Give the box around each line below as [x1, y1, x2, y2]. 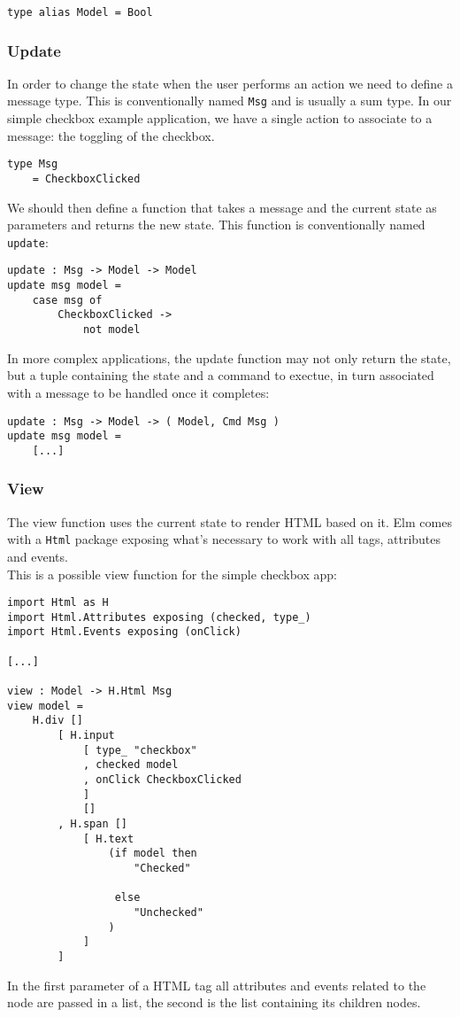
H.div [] [32, 714, 83, 727]
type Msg [7, 158, 58, 171]
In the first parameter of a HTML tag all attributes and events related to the [7, 975, 426, 994]
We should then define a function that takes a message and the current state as [7, 198, 437, 216]
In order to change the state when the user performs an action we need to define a [7, 74, 453, 92]
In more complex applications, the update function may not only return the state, [7, 348, 451, 367]
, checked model [82, 758, 179, 772]
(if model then [108, 847, 197, 860]
